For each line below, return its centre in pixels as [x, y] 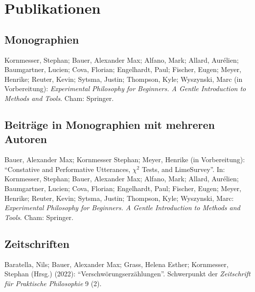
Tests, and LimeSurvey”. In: [183, 169]
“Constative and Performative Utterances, [68, 169]
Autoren [26, 139]
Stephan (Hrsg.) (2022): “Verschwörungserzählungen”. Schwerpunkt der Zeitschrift [127, 274]
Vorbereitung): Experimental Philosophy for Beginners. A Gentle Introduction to [125, 88]
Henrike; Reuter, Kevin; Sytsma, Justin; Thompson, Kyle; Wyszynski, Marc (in [124, 79]
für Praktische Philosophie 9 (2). [53, 283]
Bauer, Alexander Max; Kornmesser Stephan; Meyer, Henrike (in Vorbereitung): [125, 159]
